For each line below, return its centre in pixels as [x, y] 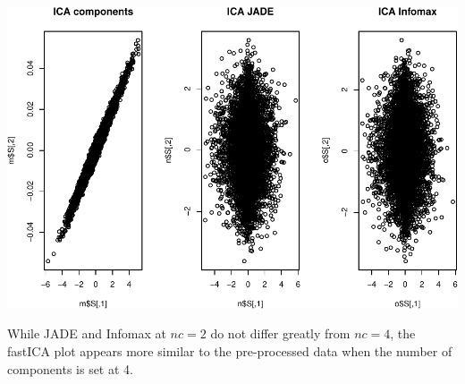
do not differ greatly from [280, 333]
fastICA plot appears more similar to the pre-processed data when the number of [230, 351]
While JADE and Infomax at [87, 333]
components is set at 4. [70, 368]
